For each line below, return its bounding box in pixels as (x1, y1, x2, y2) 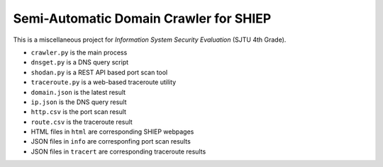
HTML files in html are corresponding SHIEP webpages (30, 127, 194, 136)
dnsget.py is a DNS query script (30, 58, 129, 67)
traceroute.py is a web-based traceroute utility (30, 78, 177, 86)
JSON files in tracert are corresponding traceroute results (30, 147, 206, 156)
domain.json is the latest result (30, 88, 126, 96)
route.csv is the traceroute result (30, 117, 133, 126)
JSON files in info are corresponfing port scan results (30, 137, 191, 146)
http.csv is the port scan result (30, 108, 127, 116)
